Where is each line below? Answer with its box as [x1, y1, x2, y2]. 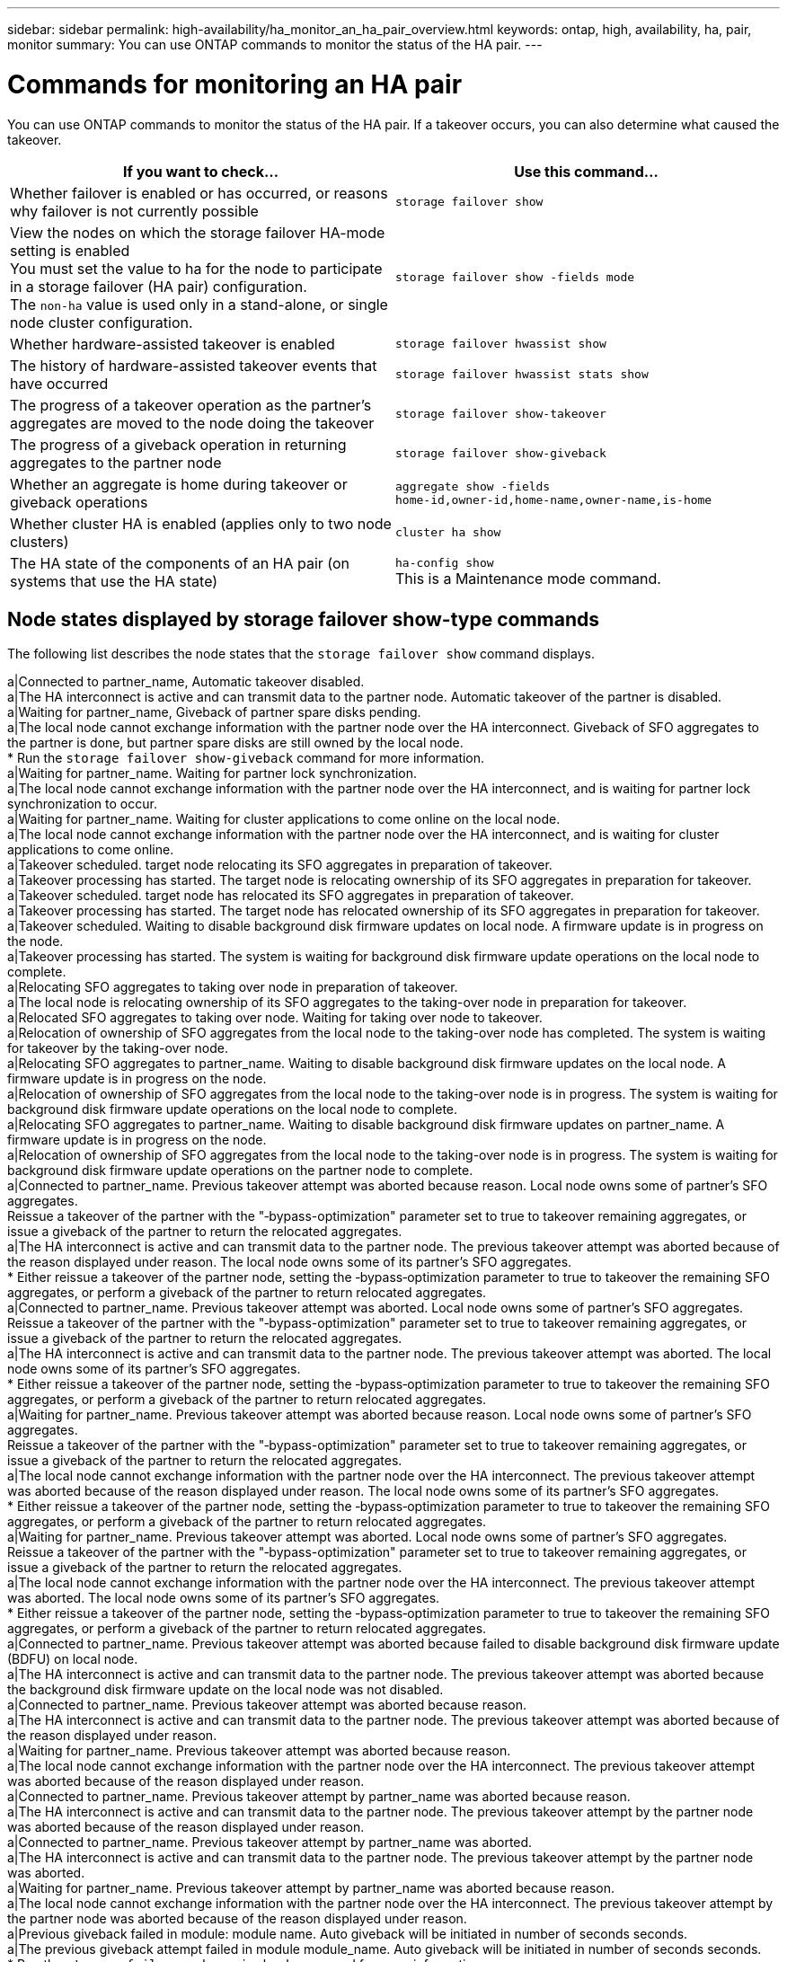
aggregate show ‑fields [395, 479, 551, 493]
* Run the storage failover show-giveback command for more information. [7, 750, 485, 766]
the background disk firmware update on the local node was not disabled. [7, 1682, 444, 1698]
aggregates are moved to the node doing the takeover [10, 413, 375, 432]
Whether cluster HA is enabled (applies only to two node [10, 514, 392, 533]
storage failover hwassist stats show [395, 367, 649, 381]
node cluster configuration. [10, 313, 193, 331]
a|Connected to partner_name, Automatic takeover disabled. [7, 674, 365, 690]
